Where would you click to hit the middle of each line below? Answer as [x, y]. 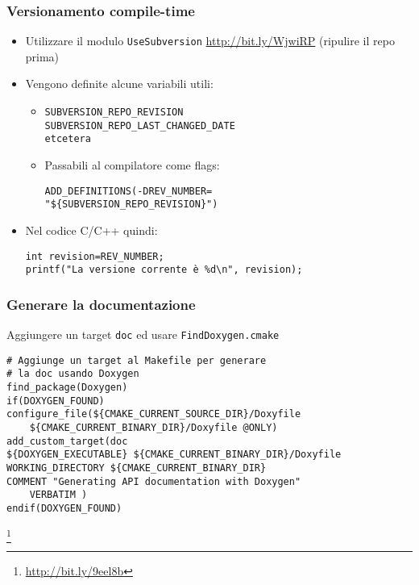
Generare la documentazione [101, 304]
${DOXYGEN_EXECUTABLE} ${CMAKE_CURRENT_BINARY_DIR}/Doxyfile [174, 455]
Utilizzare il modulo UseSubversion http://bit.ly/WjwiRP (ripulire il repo [210, 41]
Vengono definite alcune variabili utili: [119, 84]
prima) [42, 56]
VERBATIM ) [58, 495]
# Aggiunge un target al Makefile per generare [137, 360]
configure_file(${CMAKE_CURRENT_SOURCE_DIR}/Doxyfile [154, 414]
